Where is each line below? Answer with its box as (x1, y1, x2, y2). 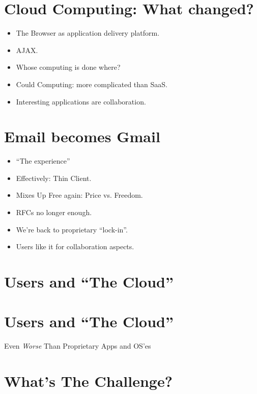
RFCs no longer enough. (16, 207, 92, 217)
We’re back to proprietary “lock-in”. (16, 224, 128, 234)
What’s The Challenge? (4, 371, 173, 391)
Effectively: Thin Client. (16, 172, 92, 183)
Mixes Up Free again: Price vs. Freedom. (16, 190, 143, 200)
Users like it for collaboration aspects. (16, 241, 134, 252)
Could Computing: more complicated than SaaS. (16, 78, 167, 89)
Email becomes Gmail (4, 126, 160, 147)
